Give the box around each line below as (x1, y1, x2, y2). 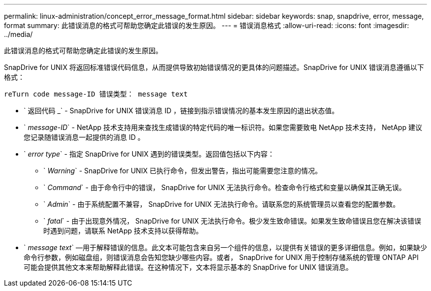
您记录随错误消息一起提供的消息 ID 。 (24, 133, 145, 141)
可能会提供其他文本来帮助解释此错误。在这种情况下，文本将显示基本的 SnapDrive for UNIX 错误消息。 (24, 263, 353, 271)
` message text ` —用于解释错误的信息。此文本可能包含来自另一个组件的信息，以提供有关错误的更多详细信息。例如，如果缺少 (24, 243, 427, 252)
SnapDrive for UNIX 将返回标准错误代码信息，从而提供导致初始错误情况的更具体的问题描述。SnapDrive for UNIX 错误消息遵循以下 (4, 63, 424, 71)
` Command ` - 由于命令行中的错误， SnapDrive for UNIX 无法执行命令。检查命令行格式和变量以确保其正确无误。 (43, 183, 406, 192)
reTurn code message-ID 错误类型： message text (4, 90, 188, 98)
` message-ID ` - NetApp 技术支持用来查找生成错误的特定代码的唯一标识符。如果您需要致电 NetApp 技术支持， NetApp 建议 (24, 123, 422, 131)
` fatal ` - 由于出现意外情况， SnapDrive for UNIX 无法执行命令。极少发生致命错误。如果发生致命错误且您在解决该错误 (43, 217, 421, 225)
